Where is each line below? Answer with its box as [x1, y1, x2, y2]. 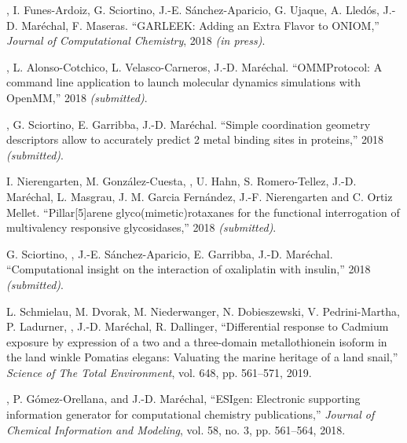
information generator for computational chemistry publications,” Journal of [6, 406, 375, 423]
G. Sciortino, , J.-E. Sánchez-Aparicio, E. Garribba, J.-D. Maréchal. [6, 245, 333, 262]
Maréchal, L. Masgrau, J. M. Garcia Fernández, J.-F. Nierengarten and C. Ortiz [6, 188, 393, 204]
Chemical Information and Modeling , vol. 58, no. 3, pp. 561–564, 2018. [6, 421, 346, 438]
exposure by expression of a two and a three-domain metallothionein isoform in [6, 333, 387, 350]
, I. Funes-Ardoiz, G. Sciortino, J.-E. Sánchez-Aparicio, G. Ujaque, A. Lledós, [6, 2, 379, 17]
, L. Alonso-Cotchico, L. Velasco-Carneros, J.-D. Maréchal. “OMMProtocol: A [6, 58, 383, 75]
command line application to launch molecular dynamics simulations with [6, 74, 361, 90]
